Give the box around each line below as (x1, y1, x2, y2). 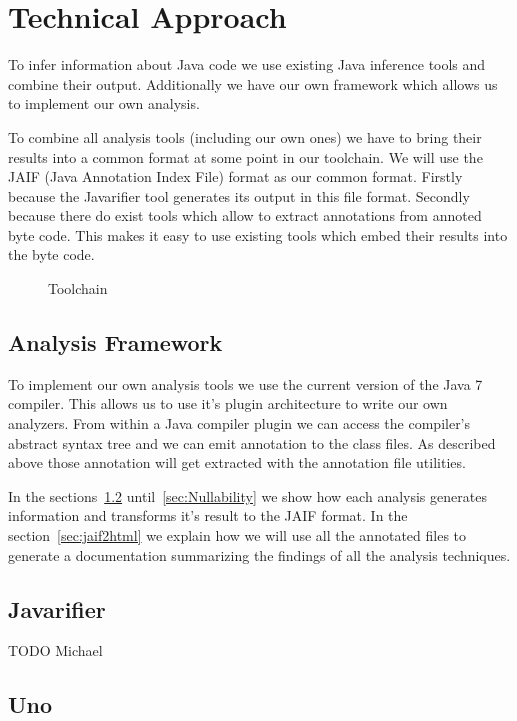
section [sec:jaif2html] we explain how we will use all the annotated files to (8, 525, 467, 546)
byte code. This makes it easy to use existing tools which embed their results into (8, 224, 508, 245)
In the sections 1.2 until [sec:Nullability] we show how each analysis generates (8, 485, 487, 506)
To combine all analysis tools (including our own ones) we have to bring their (8, 126, 482, 147)
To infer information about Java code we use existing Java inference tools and (8, 54, 486, 75)
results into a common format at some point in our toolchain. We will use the (8, 146, 483, 167)
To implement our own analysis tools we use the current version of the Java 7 (8, 373, 483, 394)
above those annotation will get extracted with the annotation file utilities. (8, 452, 466, 473)
